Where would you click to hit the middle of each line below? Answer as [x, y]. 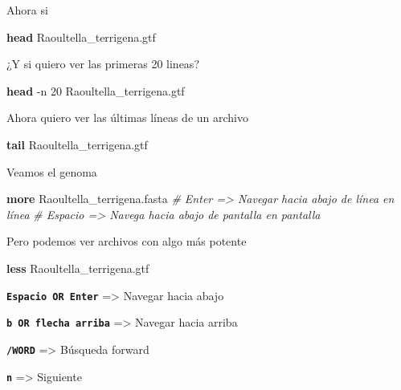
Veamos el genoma [52, 171]
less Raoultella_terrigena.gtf [78, 268]
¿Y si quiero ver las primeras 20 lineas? [103, 64]
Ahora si [27, 10]
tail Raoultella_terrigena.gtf [77, 144]
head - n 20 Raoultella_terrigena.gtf [96, 90]
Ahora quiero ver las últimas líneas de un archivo [127, 118]
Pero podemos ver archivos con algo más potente [127, 241]
